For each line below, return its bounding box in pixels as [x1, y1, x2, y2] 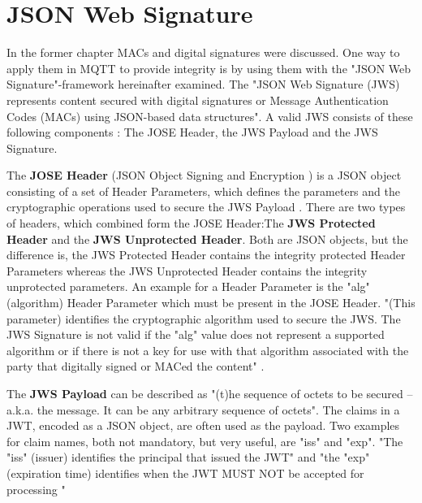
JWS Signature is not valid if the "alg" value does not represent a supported [6, 326, 385, 343]
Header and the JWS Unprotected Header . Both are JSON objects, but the [6, 230, 408, 247]
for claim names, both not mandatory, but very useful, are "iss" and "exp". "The [6, 432, 403, 449]
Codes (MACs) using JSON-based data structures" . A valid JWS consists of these [6, 107, 413, 124]
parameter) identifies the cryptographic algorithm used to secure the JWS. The [6, 310, 401, 327]
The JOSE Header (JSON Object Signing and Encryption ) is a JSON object [6, 167, 402, 184]
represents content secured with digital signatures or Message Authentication [6, 91, 389, 108]
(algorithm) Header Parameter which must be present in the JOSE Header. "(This [6, 294, 416, 311]
